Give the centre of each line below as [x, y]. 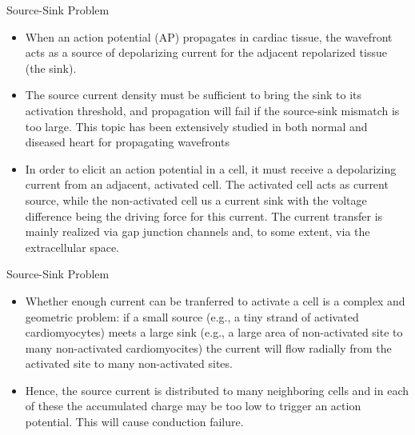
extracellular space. [72, 247]
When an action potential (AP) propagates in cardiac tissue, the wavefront [209, 36]
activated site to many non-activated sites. [129, 363]
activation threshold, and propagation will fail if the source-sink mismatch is [212, 110]
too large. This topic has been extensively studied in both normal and [196, 126]
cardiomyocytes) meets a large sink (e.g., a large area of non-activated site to [214, 332]
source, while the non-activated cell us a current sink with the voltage [196, 200]
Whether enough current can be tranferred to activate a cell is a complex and [215, 300]
